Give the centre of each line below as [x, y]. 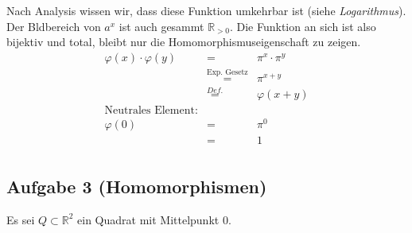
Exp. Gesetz [227, 73]
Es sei [21, 219]
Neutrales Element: [151, 111]
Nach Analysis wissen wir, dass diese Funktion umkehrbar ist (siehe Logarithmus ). [206, 10]
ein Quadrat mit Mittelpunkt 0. [154, 219]
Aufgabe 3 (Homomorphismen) [137, 186]
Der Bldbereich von [54, 26]
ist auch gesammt [161, 26]
